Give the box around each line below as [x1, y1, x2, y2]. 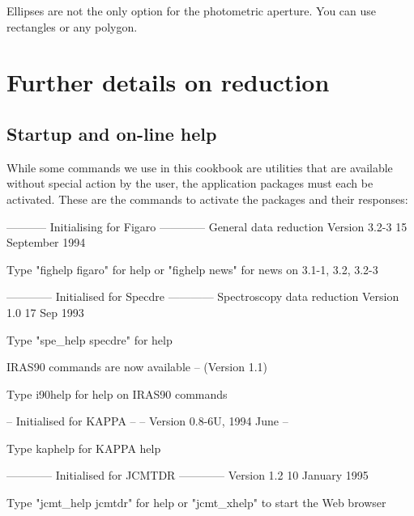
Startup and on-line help [6, 121, 217, 146]
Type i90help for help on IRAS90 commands [6, 385, 228, 402]
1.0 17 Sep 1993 [6, 303, 84, 320]
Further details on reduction [6, 66, 330, 99]
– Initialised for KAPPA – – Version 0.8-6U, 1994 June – [6, 412, 288, 429]
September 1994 [6, 234, 86, 251]
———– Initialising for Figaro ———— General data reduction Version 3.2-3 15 [6, 218, 408, 235]
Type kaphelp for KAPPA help [6, 439, 161, 456]
